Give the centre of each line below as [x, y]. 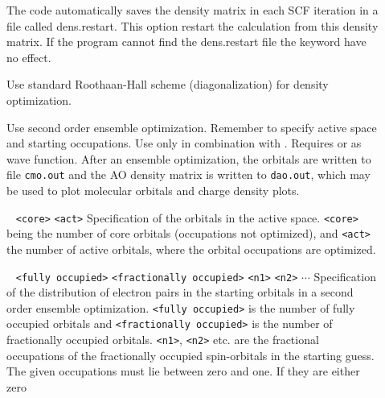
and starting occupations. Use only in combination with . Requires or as [184, 143]
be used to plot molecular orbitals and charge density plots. [153, 190]
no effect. [29, 57]
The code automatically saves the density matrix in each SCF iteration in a [192, 10]
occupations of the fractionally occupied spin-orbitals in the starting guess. [190, 355]
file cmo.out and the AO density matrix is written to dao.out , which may [188, 174]
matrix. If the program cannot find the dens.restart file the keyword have [186, 41]
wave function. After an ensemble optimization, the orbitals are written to [189, 158]
